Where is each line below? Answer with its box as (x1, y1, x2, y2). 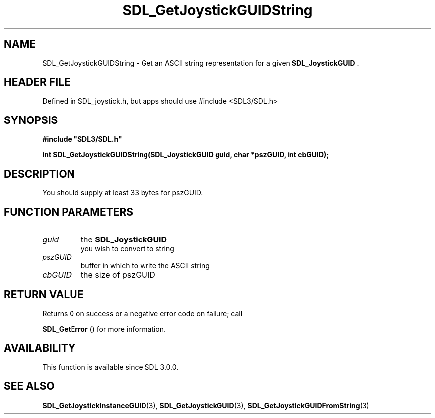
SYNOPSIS (4, 114, 58, 126)
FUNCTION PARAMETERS (4, 205, 133, 218)
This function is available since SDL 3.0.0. (42, 362, 179, 371)
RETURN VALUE (4, 288, 84, 301)
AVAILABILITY (4, 342, 76, 355)
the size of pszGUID (80, 269, 155, 280)
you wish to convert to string (80, 244, 174, 253)
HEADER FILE (4, 76, 71, 89)
